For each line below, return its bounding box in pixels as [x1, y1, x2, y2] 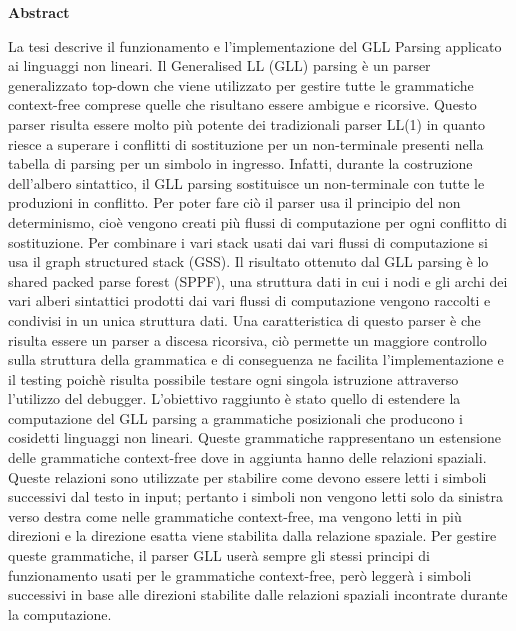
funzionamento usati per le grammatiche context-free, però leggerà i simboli [8, 564, 472, 585]
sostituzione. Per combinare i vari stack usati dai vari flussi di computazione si [8, 231, 488, 252]
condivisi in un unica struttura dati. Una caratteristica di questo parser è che [8, 309, 481, 330]
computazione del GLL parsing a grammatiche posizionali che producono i [8, 407, 463, 428]
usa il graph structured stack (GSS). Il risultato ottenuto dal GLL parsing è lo [8, 251, 489, 272]
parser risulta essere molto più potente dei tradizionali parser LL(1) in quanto [8, 113, 486, 134]
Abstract [8, 2, 70, 22]
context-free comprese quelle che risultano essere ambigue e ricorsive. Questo [8, 94, 477, 115]
